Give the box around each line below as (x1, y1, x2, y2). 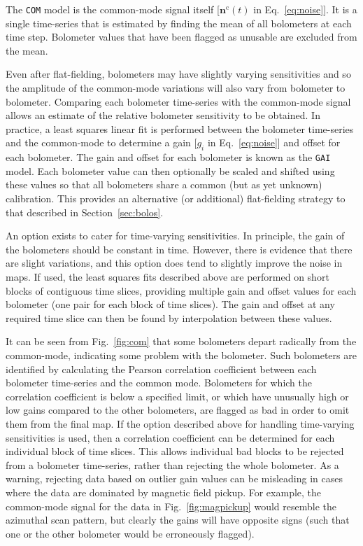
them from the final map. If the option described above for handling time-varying (6, 416, 355, 430)
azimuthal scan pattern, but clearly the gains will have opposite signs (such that (6, 512, 350, 527)
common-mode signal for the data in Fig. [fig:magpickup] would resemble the (6, 498, 336, 513)
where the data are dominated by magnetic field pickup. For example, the (6, 484, 322, 499)
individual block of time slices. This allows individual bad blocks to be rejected (6, 444, 344, 458)
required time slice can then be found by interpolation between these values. (6, 310, 332, 325)
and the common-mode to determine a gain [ (6, 135, 197, 150)
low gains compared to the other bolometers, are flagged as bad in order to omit (6, 402, 350, 417)
